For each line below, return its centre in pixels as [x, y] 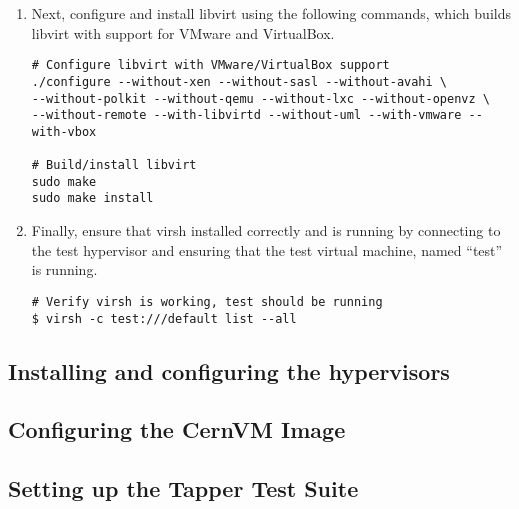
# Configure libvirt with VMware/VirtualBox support [210, 65]
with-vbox [64, 131]
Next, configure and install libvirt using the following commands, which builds [271, 13]
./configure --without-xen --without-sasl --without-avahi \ [239, 81]
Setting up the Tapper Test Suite [183, 488]
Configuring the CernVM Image [177, 429]
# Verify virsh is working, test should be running [207, 301]
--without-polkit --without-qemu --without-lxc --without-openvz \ [260, 98]
